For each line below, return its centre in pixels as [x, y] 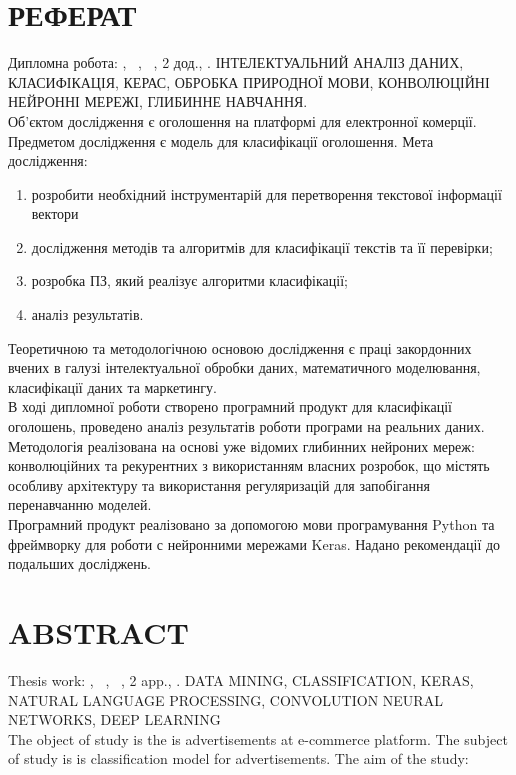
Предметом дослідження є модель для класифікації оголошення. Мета [221, 140]
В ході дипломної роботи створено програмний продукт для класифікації [230, 406]
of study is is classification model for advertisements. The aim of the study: [238, 758]
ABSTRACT [98, 631]
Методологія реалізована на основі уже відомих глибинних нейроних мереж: [241, 445]
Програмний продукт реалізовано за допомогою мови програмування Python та [251, 524]
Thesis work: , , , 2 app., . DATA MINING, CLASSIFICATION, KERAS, [241, 679]
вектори [55, 213]
